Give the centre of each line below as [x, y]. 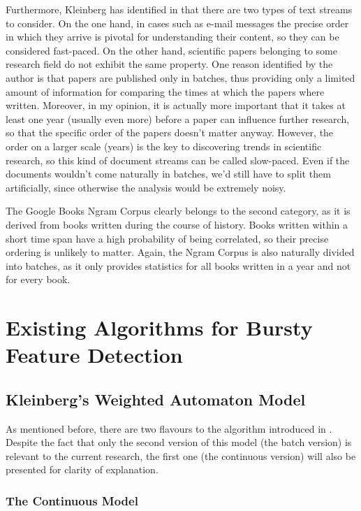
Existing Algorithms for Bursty [159, 328]
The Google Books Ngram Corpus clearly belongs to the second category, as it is [178, 211]
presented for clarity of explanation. [82, 469]
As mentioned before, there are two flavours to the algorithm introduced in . [169, 428]
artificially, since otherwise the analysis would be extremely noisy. [146, 187]
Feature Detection [94, 355]
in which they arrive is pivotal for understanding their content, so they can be [172, 37]
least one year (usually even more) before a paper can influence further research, [178, 118]
